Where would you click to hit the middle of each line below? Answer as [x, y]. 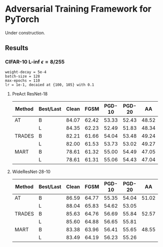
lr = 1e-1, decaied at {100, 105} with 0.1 [50, 85]
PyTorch [22, 19]
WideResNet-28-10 [31, 172]
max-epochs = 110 [23, 80]
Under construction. [25, 33]
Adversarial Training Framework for [78, 9]
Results [17, 48]
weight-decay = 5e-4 [26, 72]
